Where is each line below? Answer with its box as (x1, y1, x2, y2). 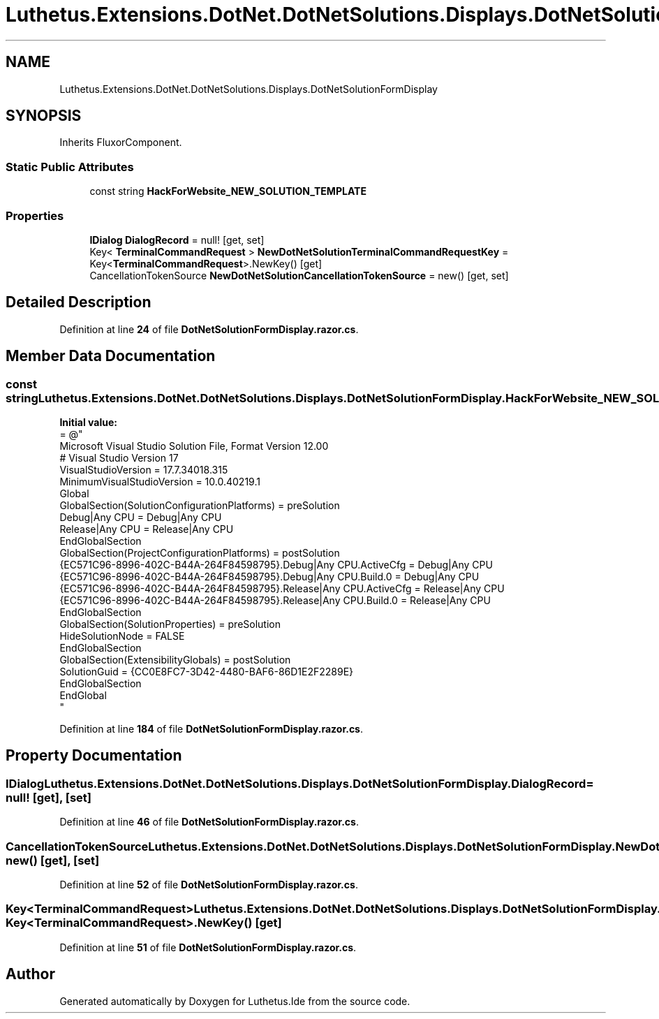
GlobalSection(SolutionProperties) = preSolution (59, 618, 281, 630)
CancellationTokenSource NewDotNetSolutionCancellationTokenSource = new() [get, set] (89, 269, 509, 281)
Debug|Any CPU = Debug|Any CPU (59, 511, 222, 523)
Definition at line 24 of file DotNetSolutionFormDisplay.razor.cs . (59, 323, 359, 335)
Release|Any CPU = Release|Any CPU (59, 523, 234, 535)
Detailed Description (6, 293, 151, 311)
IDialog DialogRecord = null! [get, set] (89, 233, 265, 246)
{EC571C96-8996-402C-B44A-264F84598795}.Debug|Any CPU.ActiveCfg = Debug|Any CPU (59, 559, 493, 571)
